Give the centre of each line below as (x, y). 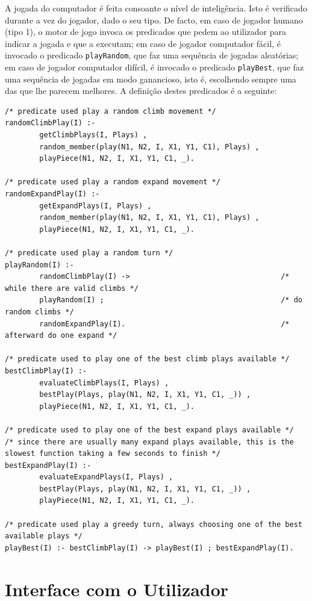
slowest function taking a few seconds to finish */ (113, 454)
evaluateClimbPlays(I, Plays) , (104, 383)
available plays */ (44, 536)
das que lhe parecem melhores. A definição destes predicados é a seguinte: (141, 91)
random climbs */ (39, 312)
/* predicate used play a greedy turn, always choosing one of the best (154, 524)
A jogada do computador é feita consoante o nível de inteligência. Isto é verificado (156, 8)
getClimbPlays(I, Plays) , (93, 135)
